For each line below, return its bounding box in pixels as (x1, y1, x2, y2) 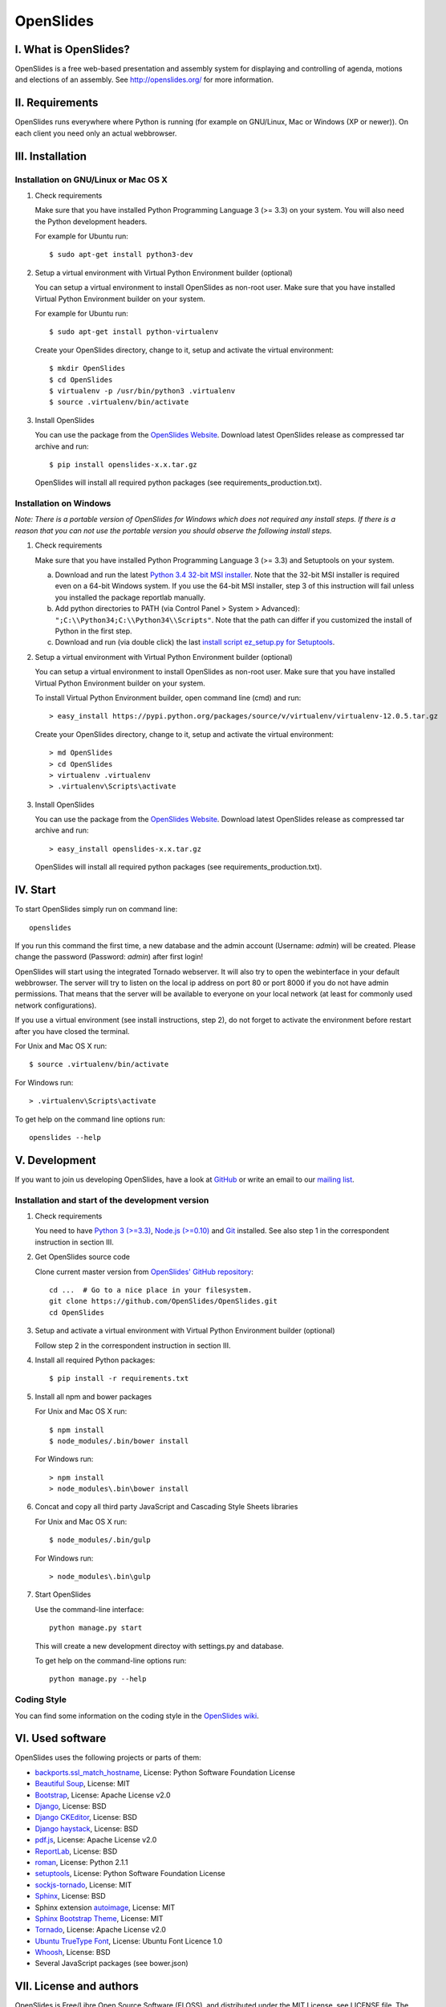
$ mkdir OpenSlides (49, 364, 126, 373)
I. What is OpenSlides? (14, 43, 130, 56)
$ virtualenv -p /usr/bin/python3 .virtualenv (49, 386, 236, 395)
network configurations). (14, 1000, 97, 1010)
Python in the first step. (55, 626, 132, 636)
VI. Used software (14, 1732, 107, 1745)
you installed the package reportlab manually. (55, 592, 206, 602)
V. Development (14, 1153, 96, 1167)
